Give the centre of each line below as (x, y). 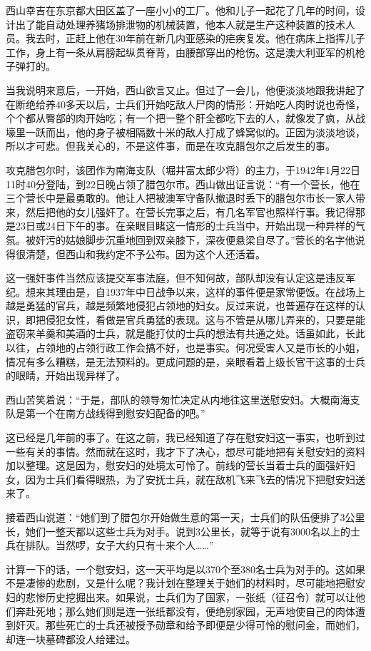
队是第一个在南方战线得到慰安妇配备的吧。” (106, 413)
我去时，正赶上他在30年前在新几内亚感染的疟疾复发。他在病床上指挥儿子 (195, 38)
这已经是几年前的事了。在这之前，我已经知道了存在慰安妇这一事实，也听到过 (185, 437)
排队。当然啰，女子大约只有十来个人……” (120, 545)
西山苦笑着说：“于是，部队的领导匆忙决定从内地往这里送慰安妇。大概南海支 (183, 399)
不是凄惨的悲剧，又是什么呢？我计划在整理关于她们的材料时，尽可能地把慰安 (185, 583)
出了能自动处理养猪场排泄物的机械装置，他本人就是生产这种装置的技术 (180, 24)
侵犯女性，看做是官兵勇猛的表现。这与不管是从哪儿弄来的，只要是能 (205, 319)
